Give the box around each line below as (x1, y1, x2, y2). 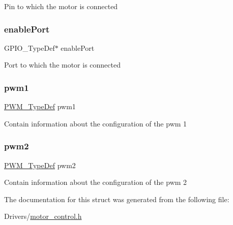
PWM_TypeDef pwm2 (4, 159, 76, 170)
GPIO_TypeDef (4, 42, 55, 53)
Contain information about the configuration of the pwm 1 (4, 118, 187, 128)
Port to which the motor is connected (4, 59, 121, 70)
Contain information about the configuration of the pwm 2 (4, 177, 187, 187)
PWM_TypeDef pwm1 (4, 101, 76, 112)
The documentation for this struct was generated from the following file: (4, 194, 229, 204)
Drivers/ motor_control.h (4, 211, 82, 221)
